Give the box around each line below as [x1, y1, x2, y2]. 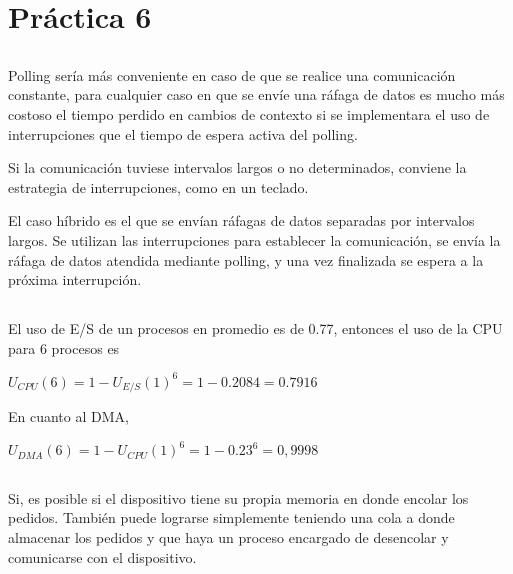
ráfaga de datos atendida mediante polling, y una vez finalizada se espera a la [8, 249, 484, 270]
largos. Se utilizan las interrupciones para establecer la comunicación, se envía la [8, 229, 501, 250]
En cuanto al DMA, [8, 406, 129, 427]
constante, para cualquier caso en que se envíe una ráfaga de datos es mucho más [8, 84, 505, 105]
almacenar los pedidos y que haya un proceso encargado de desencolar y [8, 526, 449, 547]
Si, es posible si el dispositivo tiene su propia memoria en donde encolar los [8, 487, 469, 508]
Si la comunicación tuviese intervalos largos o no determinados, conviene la [8, 157, 467, 178]
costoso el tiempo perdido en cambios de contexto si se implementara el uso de [8, 103, 490, 124]
